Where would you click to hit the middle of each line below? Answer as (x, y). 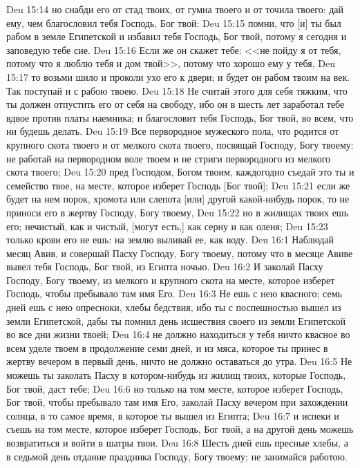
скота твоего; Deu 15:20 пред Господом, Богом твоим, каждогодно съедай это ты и (180, 172)
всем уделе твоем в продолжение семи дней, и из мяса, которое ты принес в (167, 347)
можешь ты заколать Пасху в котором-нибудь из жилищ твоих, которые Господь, (176, 375)
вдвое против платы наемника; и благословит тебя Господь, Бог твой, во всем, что (180, 117)
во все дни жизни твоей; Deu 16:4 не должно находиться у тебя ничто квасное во (178, 334)
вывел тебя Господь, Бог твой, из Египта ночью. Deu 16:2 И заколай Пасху (165, 266)
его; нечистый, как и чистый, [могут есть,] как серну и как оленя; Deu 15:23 (167, 226)
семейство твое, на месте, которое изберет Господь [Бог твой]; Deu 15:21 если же (178, 185)
